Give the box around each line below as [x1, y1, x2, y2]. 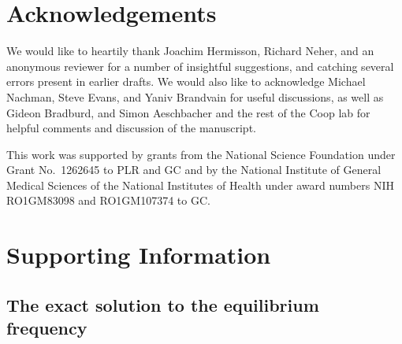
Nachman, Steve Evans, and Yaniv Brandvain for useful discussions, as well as [6, 88, 384, 105]
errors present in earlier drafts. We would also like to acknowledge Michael [6, 73, 366, 90]
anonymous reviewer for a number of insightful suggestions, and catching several [6, 57, 394, 74]
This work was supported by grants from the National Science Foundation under [6, 146, 396, 162]
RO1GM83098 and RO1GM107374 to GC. [6, 192, 210, 209]
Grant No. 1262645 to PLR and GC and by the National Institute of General [6, 161, 382, 178]
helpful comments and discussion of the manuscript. [6, 120, 256, 136]
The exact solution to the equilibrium [6, 292, 319, 316]
